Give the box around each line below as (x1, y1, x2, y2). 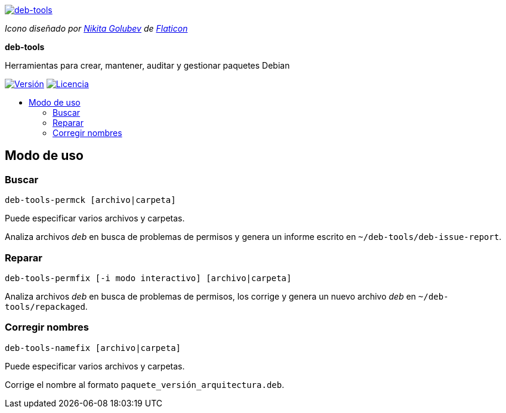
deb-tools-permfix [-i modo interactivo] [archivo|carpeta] (5, 273, 292, 283)
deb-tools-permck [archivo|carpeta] (5, 195, 176, 205)
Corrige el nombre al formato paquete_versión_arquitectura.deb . (5, 379, 285, 390)
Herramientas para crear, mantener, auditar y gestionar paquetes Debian (5, 60, 290, 70)
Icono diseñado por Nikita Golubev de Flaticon (5, 23, 188, 33)
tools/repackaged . (5, 301, 88, 312)
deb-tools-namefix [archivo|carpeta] (5, 343, 181, 353)
